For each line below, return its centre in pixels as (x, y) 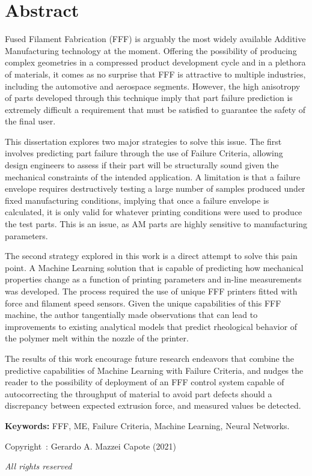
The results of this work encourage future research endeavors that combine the (149, 358)
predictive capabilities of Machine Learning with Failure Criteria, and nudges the (154, 370)
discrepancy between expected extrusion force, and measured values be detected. (153, 405)
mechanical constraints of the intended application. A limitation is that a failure (153, 176)
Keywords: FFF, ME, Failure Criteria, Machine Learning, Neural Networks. (147, 425)
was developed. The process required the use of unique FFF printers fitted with (151, 291)
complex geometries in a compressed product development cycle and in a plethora (155, 62)
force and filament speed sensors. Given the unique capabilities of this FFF (143, 303)
